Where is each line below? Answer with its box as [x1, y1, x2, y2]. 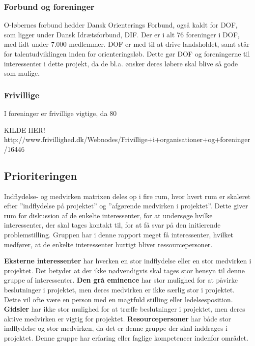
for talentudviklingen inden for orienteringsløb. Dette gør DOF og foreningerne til [4, 49, 250, 58]
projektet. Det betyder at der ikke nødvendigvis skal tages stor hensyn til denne [4, 265, 245, 275]
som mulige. [4, 68, 40, 78]
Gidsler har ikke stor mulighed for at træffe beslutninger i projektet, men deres [4, 304, 245, 314]
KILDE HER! [4, 124, 45, 135]
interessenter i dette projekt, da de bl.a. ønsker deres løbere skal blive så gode [4, 58, 238, 68]
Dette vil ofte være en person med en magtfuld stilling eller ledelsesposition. [4, 294, 233, 304]
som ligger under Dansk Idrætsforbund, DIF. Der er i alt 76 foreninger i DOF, [4, 29, 240, 39]
